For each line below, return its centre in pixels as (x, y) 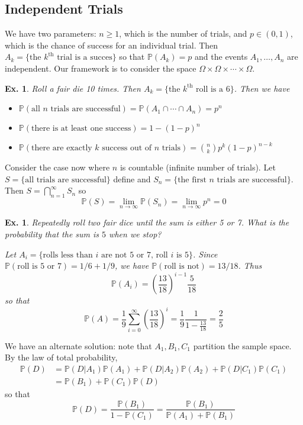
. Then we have (262, 88)
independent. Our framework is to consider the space (101, 68)
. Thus (250, 265)
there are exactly (62, 148)
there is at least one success (81, 129)
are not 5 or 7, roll (134, 255)
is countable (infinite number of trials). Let (198, 167)
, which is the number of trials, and (183, 33)
